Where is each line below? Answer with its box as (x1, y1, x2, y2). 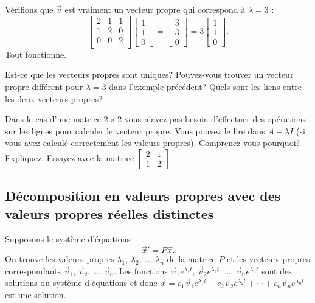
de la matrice (167, 252, 216, 265)
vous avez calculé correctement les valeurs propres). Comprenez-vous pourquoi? (5, 136, 300, 149)
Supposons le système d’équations (5, 232, 131, 245)
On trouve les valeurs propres (5, 252, 114, 265)
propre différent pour (5, 80, 83, 92)
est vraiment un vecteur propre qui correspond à (64, 3, 246, 15)
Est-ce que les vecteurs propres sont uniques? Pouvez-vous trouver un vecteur (5, 68, 294, 81)
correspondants (5, 264, 61, 277)
